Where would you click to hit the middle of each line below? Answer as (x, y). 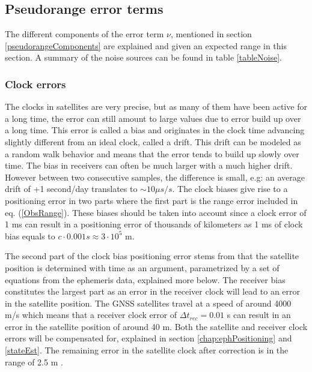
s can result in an (259, 315)
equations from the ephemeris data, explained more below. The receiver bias (145, 279)
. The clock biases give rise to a (230, 189)
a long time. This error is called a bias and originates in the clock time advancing (155, 130)
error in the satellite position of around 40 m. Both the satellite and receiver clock (156, 326)
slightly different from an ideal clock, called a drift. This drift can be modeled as (153, 141)
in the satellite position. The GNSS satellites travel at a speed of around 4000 (148, 303)
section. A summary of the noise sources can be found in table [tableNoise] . (143, 57)
